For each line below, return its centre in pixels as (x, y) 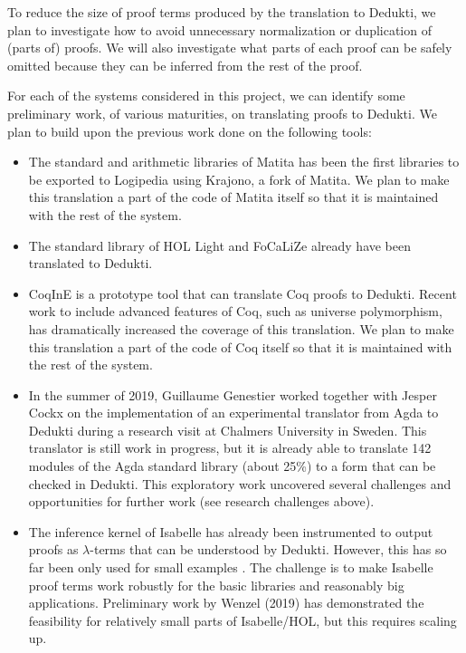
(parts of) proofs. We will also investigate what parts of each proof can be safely (230, 48)
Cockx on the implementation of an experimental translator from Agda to (233, 413)
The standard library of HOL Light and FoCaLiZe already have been (220, 245)
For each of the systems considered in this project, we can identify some (206, 96)
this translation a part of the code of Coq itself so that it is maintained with (240, 346)
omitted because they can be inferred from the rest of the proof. (185, 65)
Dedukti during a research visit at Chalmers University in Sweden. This (228, 430)
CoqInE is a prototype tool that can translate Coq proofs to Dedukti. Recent (243, 293)
